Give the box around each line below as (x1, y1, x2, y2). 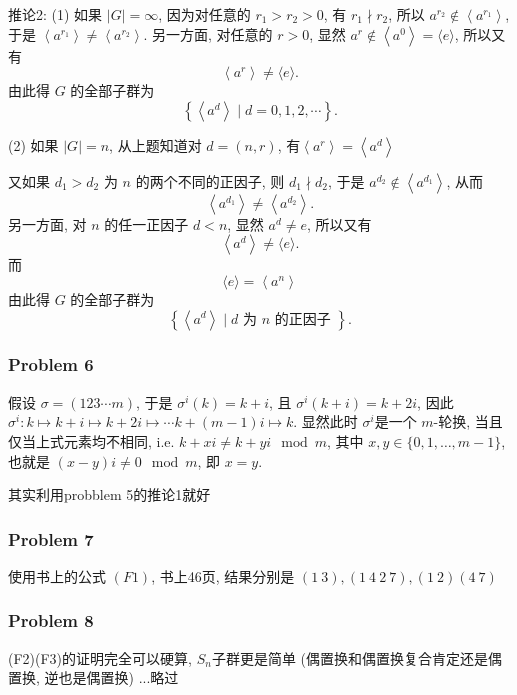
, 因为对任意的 (158, 4, 251, 24)
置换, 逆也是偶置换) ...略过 (8, 667, 179, 688)
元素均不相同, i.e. (63, 430, 175, 451)
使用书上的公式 (8, 565, 106, 586)
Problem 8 (8, 608, 94, 633)
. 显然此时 (293, 411, 358, 432)
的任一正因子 (104, 213, 189, 234)
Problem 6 (8, 352, 94, 377)
